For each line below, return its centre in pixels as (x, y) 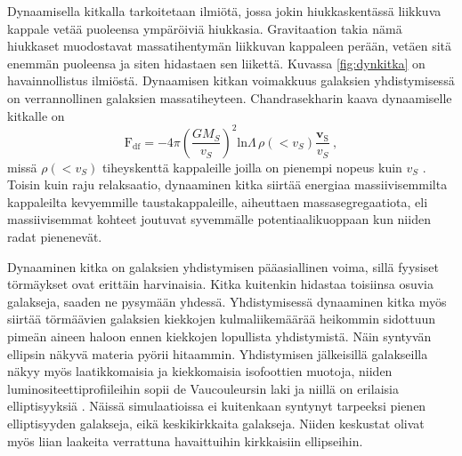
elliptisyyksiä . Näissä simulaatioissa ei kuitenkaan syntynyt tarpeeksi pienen (217, 406)
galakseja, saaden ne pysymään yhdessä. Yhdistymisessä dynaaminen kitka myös (227, 301)
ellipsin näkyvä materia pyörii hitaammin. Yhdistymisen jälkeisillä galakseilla (218, 353)
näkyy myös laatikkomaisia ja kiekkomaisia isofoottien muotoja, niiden (200, 371)
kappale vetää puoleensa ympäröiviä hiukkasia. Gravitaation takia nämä (205, 28)
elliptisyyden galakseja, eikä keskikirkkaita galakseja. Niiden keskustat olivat (216, 423)
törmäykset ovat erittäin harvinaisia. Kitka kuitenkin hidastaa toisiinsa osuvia (220, 284)
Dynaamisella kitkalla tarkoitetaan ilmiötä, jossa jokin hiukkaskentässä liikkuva (224, 11)
